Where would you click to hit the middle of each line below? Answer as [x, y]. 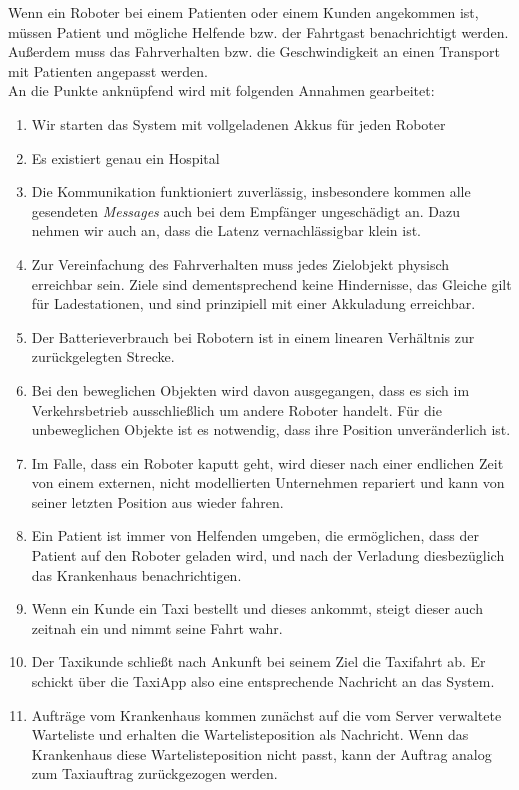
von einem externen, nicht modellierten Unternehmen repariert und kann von [268, 482]
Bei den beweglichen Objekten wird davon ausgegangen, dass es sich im [250, 389]
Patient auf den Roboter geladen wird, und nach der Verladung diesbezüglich [268, 555]
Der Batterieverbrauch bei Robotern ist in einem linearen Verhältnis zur [253, 336]
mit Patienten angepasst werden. [108, 70]
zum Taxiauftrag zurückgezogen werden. [154, 773]
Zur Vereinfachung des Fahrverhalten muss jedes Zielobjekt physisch [240, 263]
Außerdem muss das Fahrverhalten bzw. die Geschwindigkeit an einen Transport [254, 51]
